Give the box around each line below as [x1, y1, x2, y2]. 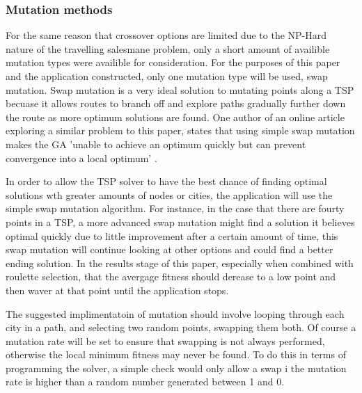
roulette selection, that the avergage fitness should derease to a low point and [6, 269, 336, 284]
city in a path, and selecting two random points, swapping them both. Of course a [6, 320, 356, 335]
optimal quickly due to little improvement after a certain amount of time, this [6, 228, 338, 243]
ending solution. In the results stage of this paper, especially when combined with [6, 255, 354, 270]
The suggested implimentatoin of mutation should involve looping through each [6, 306, 345, 321]
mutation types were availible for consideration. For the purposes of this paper [6, 55, 340, 70]
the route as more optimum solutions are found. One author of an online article [6, 109, 345, 124]
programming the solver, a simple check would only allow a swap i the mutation [6, 360, 347, 375]
